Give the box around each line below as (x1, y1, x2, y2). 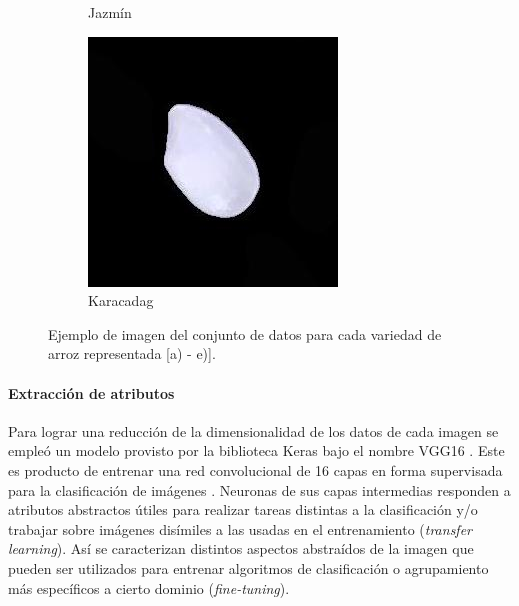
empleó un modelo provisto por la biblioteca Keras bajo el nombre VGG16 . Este (8, 440, 505, 461)
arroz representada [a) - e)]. (48, 343, 216, 364)
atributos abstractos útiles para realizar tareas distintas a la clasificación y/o (8, 499, 478, 520)
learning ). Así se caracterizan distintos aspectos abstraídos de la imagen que (8, 538, 474, 559)
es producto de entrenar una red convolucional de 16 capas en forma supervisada (8, 459, 503, 480)
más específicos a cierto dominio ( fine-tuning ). (8, 577, 290, 598)
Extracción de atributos (8, 382, 175, 403)
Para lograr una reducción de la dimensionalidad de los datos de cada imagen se (8, 420, 499, 441)
